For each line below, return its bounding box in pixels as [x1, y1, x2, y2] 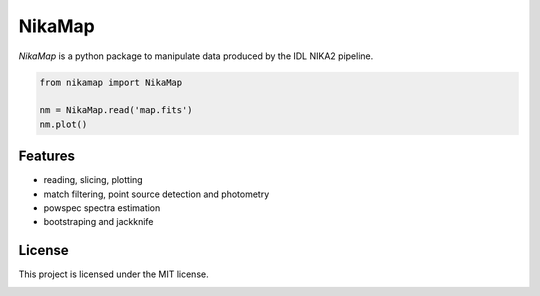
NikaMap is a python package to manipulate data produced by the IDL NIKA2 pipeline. [18, 50, 374, 62]
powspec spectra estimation [43, 201, 161, 214]
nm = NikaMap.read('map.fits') [39, 105, 194, 116]
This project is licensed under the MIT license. [18, 268, 209, 280]
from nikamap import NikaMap [39, 76, 183, 88]
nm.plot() [39, 118, 88, 130]
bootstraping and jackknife [43, 216, 154, 228]
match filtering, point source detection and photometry [43, 188, 270, 200]
